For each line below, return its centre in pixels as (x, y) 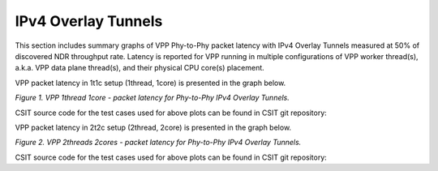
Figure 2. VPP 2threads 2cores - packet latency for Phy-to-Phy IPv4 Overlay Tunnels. (158, 143)
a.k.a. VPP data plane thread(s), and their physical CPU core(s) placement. (140, 68)
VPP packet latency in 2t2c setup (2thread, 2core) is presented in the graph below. (153, 127)
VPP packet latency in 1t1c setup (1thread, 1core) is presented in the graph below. (150, 83)
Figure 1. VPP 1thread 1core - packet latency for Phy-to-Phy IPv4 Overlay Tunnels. (152, 98)
